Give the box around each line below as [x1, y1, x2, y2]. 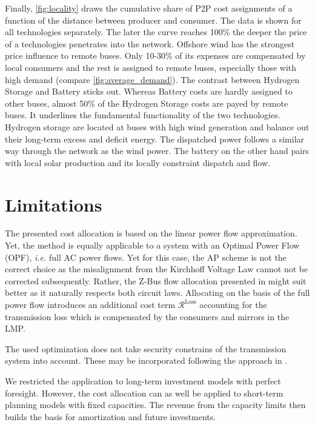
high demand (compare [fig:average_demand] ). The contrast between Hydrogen [5, 73, 300, 85]
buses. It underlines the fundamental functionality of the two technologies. [5, 109, 280, 121]
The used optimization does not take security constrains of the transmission [5, 342, 287, 355]
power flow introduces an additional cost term [5, 298, 176, 310]
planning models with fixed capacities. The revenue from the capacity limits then [5, 398, 306, 411]
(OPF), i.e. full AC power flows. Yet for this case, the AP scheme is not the [5, 250, 287, 263]
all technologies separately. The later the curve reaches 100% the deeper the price [5, 25, 307, 38]
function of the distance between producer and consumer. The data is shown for [5, 13, 302, 26]
